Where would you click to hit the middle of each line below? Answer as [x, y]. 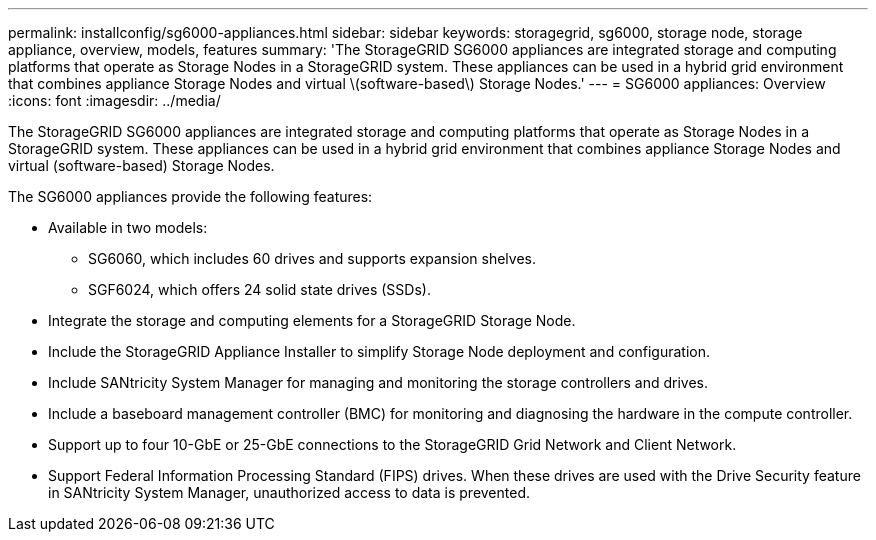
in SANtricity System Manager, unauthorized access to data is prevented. [289, 492]
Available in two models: [128, 227]
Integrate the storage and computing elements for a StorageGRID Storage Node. [312, 320]
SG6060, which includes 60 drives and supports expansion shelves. [312, 258]
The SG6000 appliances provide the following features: [190, 196]
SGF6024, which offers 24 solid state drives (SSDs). [259, 289]
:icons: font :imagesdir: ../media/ [114, 100]
